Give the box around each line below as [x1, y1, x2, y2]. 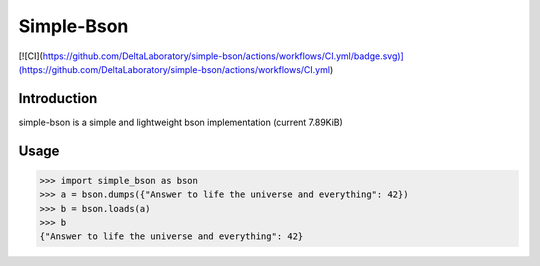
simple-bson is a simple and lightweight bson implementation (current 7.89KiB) [18, 116, 344, 128]
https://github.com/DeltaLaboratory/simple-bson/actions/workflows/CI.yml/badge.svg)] [42, 50, 404, 62]
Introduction [18, 90, 98, 107]
